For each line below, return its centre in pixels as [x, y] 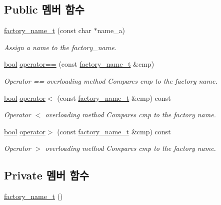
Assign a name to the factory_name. [60, 47]
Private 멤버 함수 [47, 175]
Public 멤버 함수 [44, 9]
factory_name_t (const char [48, 30]
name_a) [111, 30]
